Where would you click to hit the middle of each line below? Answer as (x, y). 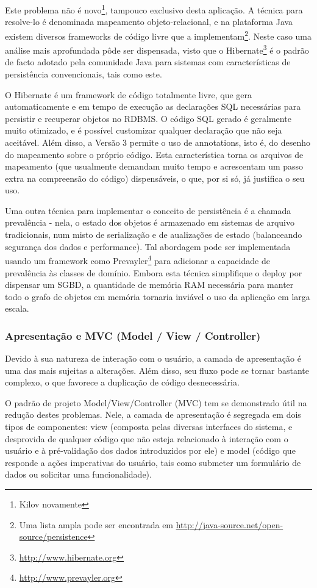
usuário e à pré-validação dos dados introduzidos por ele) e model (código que (150, 450)
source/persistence (53, 536)
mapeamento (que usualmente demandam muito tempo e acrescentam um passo (154, 166)
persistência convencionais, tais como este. (84, 73)
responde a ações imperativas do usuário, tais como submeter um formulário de (153, 462)
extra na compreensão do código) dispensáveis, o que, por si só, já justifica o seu (155, 178)
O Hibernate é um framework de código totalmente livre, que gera (129, 94)
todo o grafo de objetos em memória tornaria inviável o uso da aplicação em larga (158, 296)
